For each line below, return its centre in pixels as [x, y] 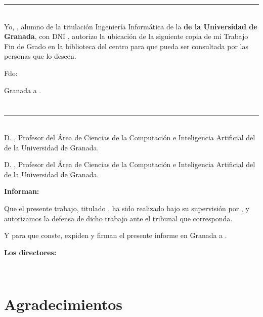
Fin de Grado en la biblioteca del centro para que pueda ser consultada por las [126, 46]
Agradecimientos [63, 304]
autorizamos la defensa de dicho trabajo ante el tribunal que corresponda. [118, 218]
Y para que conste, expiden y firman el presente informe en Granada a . [116, 235]
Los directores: [30, 252]
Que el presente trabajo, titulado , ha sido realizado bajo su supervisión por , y [127, 208]
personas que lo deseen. [40, 56]
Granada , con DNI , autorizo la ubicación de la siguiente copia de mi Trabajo [126, 36]
